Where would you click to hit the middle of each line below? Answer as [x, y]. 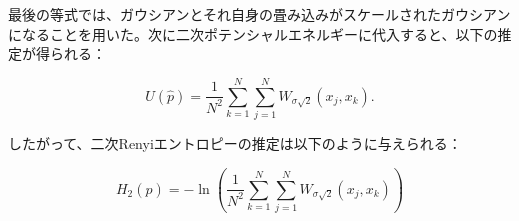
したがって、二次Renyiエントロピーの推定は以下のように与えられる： [235, 142]
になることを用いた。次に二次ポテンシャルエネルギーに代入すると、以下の [253, 33]
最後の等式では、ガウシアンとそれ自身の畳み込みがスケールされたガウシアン [259, 14]
